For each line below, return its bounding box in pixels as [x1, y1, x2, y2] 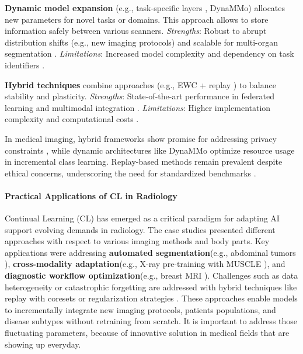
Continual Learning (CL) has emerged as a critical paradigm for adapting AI [5, 212, 280, 224]
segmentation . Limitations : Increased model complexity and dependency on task [5, 47, 294, 60]
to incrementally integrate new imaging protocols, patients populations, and [5, 303, 276, 315]
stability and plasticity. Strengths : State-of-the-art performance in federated [5, 90, 274, 102]
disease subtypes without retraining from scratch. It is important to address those [5, 315, 298, 327]
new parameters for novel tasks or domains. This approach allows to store [5, 13, 269, 25]
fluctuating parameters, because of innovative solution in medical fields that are [5, 327, 290, 339]
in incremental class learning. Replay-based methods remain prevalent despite [5, 155, 283, 168]
